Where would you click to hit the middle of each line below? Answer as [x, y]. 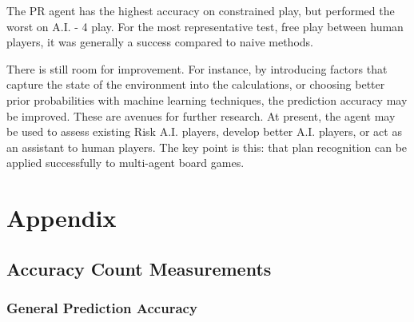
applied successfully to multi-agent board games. [125, 163]
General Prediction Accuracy [102, 308]
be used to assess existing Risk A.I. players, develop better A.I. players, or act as [204, 131]
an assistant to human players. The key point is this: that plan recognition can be [207, 147]
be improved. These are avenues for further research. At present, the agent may [201, 115]
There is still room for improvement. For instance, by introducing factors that [197, 68]
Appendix [62, 218]
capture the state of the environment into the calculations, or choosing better [196, 84]
